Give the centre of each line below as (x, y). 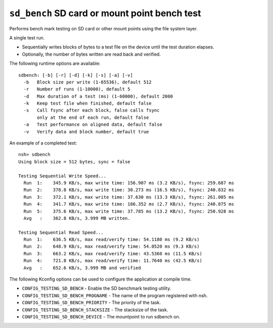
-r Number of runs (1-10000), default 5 (77, 89)
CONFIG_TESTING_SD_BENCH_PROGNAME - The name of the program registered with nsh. (115, 295)
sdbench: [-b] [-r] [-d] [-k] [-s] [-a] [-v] (76, 75)
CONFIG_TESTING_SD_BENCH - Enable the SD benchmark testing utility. (97, 289)
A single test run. (27, 37)
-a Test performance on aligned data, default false (93, 125)
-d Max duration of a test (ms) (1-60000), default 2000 (98, 96)
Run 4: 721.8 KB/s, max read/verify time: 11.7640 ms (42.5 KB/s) (113, 261)
